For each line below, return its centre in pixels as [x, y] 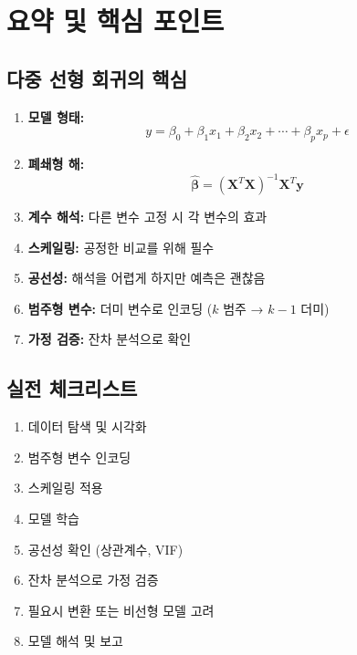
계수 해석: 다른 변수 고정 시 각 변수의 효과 [147, 217]
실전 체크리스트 [72, 388]
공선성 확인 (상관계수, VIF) [105, 549]
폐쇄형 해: [56, 163]
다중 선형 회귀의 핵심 [97, 78]
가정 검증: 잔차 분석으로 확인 [110, 339]
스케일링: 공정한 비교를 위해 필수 [121, 247]
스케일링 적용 [65, 488]
